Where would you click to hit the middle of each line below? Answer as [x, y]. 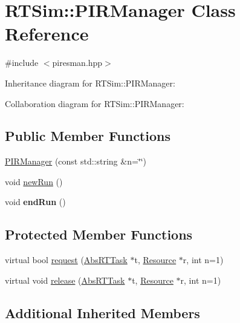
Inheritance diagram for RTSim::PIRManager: [90, 83]
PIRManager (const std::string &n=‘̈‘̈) [76, 161]
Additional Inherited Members [102, 312]
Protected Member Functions [99, 234]
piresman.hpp [77, 63]
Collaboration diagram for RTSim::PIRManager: [95, 103]
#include [22, 63]
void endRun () [35, 202]
